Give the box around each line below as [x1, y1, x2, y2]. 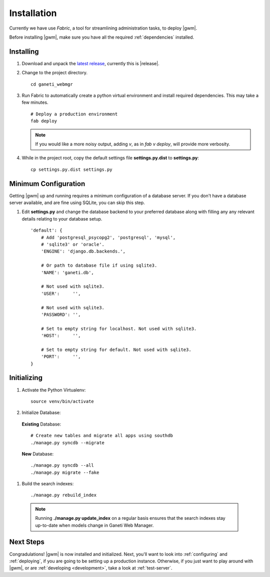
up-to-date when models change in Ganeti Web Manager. [35, 522, 154, 528]
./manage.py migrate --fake [30, 469, 99, 475]
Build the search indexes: [21, 481, 74, 487]
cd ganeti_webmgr [30, 81, 73, 87]
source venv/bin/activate [30, 399, 94, 404]
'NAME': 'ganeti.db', [40, 270, 94, 275]
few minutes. [21, 99, 48, 105]
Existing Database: [21, 421, 61, 427]
